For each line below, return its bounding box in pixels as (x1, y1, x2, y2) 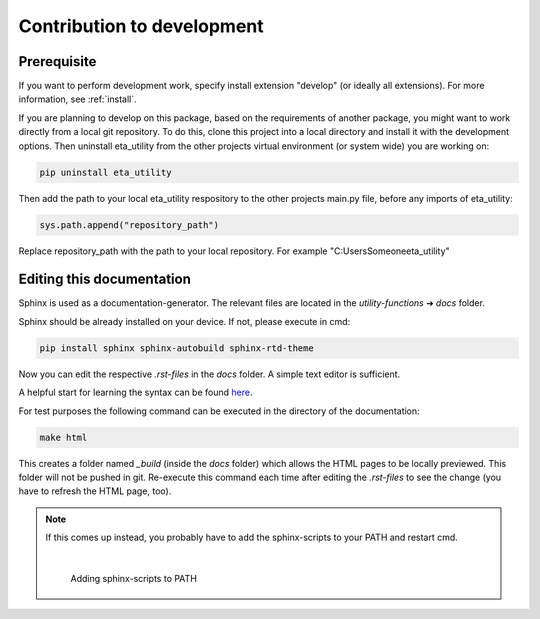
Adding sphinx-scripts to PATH (70, 572, 197, 584)
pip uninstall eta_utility (39, 166, 172, 178)
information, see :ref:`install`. (18, 93, 137, 105)
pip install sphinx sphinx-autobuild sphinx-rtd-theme (39, 342, 314, 354)
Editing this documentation (18, 271, 192, 288)
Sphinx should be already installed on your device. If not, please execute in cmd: (18, 315, 351, 327)
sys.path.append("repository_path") (39, 219, 220, 230)
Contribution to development (18, 15, 264, 37)
